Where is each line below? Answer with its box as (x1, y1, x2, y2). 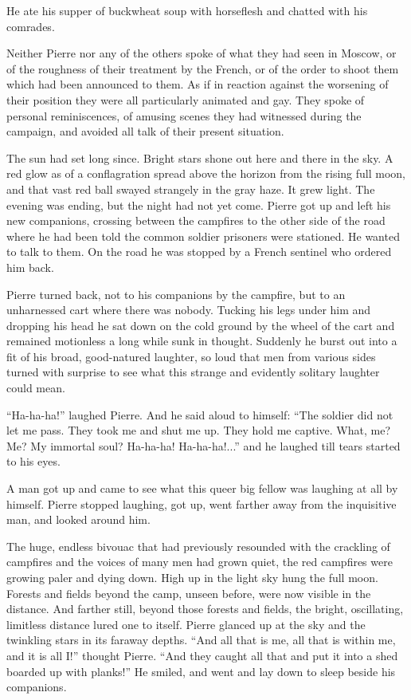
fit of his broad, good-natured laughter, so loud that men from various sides (6, 348, 376, 364)
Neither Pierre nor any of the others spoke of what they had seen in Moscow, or (6, 45, 397, 61)
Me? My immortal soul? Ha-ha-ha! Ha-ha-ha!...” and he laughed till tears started (6, 437, 401, 454)
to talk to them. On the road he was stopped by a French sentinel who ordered (6, 243, 392, 260)
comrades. (6, 18, 55, 34)
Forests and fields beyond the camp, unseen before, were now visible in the (6, 584, 371, 601)
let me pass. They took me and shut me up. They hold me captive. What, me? (6, 422, 391, 438)
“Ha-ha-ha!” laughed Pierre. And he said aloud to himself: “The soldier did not (6, 406, 393, 423)
